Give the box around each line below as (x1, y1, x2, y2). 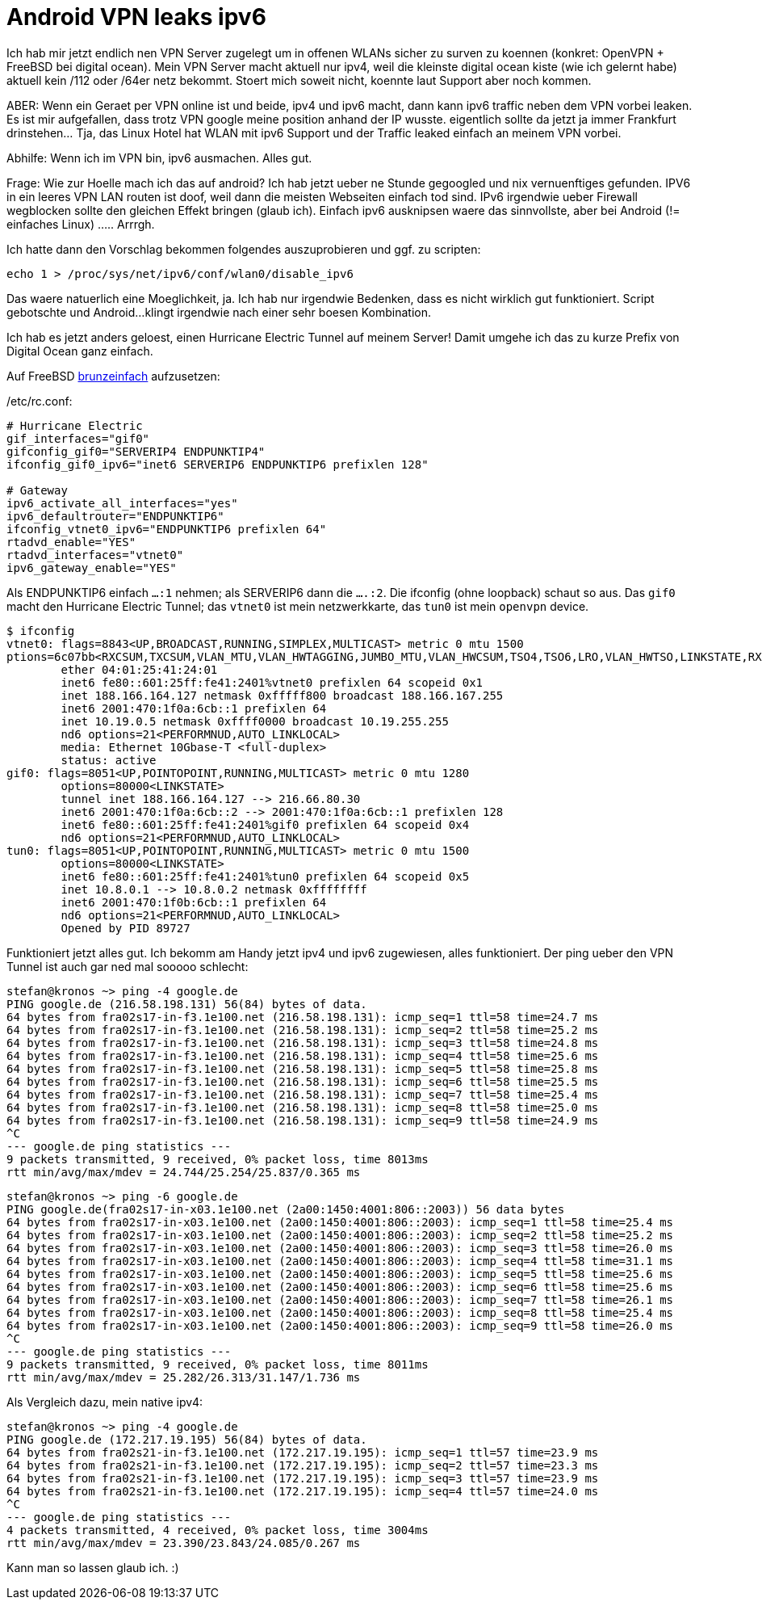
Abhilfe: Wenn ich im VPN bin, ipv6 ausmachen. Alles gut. (6, 150, 312, 165)
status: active (61, 753, 157, 767)
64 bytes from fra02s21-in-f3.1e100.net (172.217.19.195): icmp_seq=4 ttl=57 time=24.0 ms (6, 1484, 599, 1498)
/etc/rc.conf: (6, 393, 73, 408)
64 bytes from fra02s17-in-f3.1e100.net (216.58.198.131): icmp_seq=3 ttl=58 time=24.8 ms (6, 1036, 599, 1049)
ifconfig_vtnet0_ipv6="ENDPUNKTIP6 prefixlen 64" (6, 522, 327, 536)
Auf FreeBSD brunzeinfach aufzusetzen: (6, 368, 220, 383)
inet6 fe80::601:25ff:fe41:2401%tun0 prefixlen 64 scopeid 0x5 (61, 869, 470, 883)
